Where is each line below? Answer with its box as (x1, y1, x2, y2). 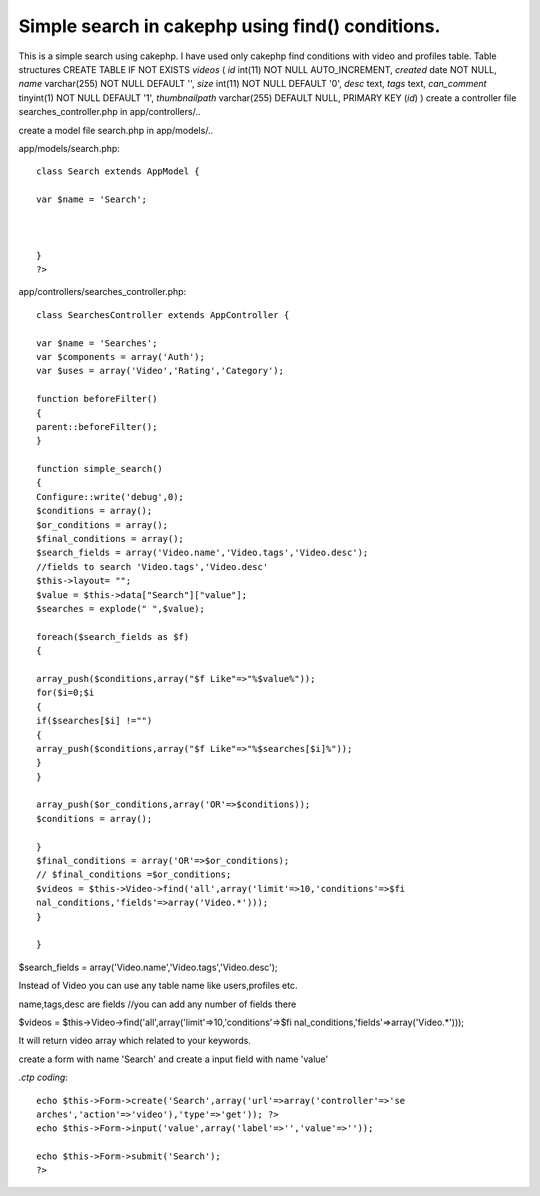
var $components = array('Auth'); (36, 351, 205, 362)
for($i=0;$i (36, 687, 95, 699)
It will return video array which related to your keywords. (18, 1035, 252, 1047)
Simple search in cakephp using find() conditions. (18, 15, 441, 37)
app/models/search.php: (18, 142, 120, 154)
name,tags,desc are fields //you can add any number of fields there (18, 998, 297, 1010)
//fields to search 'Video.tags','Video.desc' (36, 561, 269, 572)
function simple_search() (36, 463, 164, 475)
